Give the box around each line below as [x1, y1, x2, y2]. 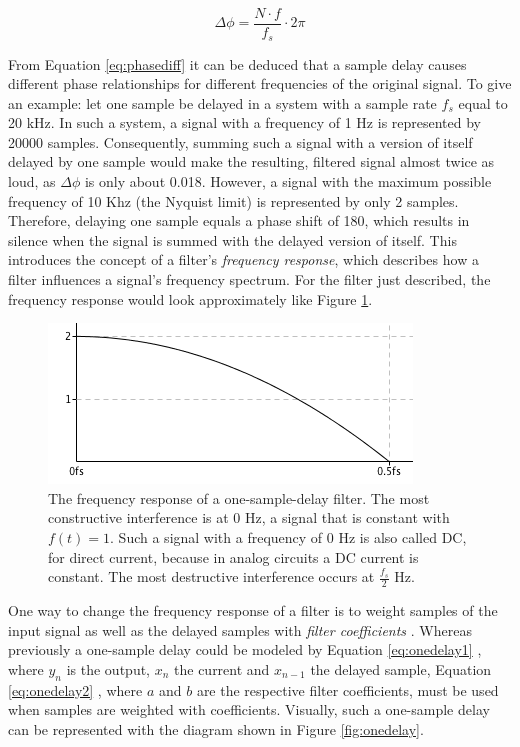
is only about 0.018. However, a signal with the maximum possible [84, 171, 492, 192]
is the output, [66, 658, 151, 679]
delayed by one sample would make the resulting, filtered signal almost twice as [8, 151, 495, 172]
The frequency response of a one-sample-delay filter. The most [48, 487, 430, 508]
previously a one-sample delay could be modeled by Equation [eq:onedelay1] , [8, 639, 482, 660]
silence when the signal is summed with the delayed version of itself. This [8, 229, 457, 250]
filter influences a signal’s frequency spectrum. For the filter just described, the [8, 269, 491, 290]
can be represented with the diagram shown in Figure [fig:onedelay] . [8, 718, 424, 739]
